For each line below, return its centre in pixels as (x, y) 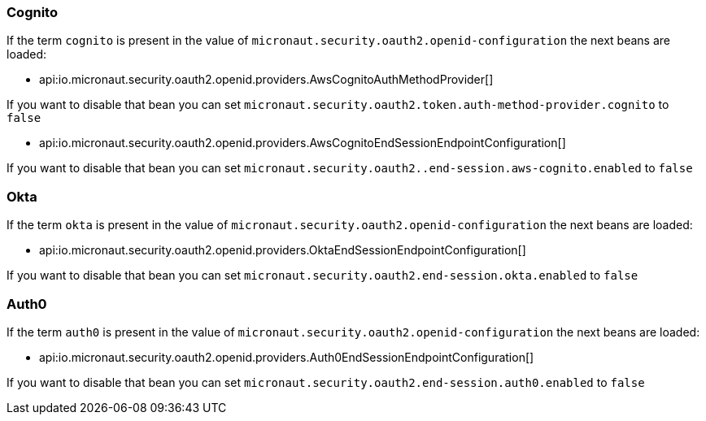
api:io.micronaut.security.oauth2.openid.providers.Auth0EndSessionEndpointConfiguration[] (287, 357)
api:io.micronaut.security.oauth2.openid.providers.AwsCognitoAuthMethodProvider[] (266, 80)
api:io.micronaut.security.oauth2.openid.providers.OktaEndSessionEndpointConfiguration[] (283, 250)
